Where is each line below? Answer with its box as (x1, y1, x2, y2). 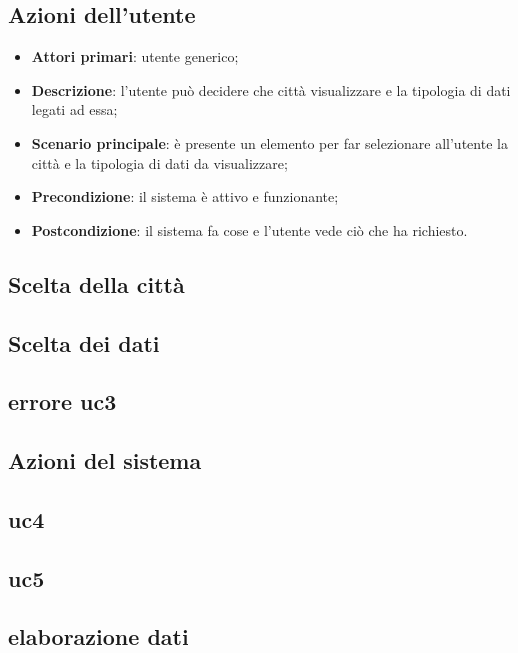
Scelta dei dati (8, 327, 160, 358)
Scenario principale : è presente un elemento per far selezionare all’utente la (31, 132, 508, 153)
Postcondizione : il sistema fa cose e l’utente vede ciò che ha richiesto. (31, 219, 468, 240)
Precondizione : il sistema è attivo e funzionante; (31, 186, 339, 207)
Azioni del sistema (8, 445, 202, 476)
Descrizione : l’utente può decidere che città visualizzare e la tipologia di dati (31, 79, 511, 100)
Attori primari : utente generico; (31, 46, 239, 67)
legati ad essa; (31, 99, 118, 120)
